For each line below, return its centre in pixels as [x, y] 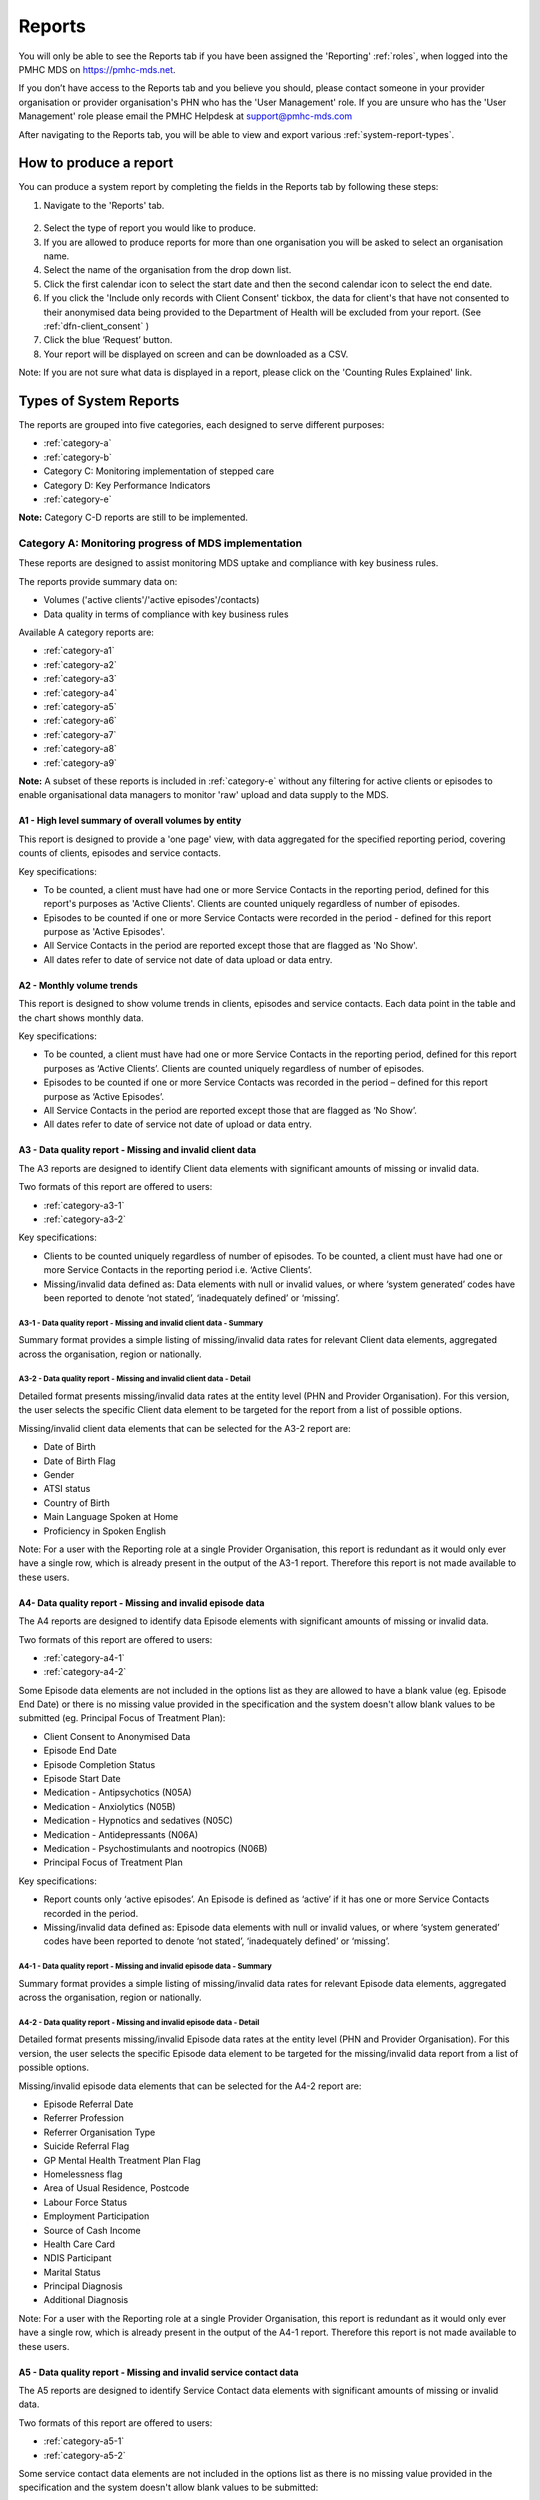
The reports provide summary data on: [98, 581]
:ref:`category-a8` [80, 749]
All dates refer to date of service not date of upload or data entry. [177, 1124]
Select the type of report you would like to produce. [150, 228]
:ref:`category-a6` [80, 721]
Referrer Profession [83, 2118]
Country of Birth [76, 1502]
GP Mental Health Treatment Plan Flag [122, 2160]
